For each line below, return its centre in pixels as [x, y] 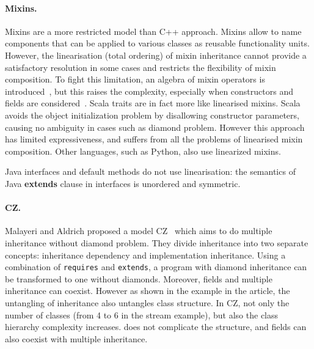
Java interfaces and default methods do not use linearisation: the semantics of [150, 171]
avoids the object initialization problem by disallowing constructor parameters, [152, 115]
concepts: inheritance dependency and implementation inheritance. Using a [145, 255]
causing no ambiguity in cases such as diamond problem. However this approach [155, 127]
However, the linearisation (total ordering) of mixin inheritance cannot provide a [156, 55]
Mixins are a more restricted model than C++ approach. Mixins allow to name [153, 31]
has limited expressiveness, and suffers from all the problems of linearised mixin [154, 139]
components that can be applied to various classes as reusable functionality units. [157, 43]
